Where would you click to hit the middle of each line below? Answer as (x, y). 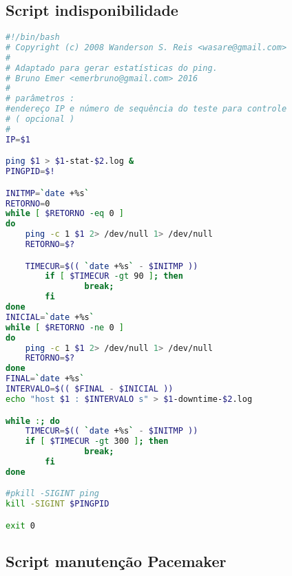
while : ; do (33, 421)
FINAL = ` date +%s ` (45, 379)
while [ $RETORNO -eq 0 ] (65, 214)
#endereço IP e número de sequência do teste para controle (146, 109)
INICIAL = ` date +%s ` (50, 317)
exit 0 (20, 525)
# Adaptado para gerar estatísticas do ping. (112, 68)
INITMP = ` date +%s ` (48, 193)
